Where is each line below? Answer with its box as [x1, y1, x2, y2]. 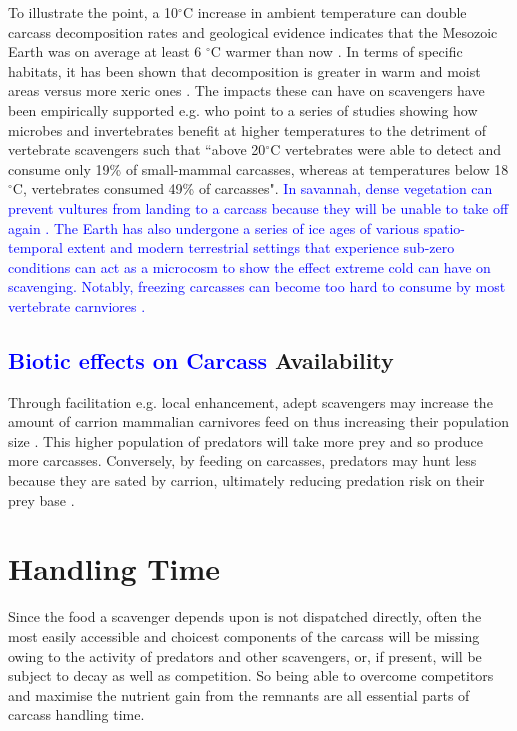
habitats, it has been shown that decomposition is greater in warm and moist [8, 60, 481, 81]
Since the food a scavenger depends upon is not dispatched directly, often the [8, 606, 482, 627]
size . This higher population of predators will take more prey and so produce [8, 430, 484, 451]
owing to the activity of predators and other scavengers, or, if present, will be [8, 645, 482, 666]
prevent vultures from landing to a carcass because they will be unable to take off [8, 197, 509, 218]
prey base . [8, 489, 75, 510]
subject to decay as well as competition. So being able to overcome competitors [8, 665, 494, 686]
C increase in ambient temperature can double [182, 2, 467, 22]
